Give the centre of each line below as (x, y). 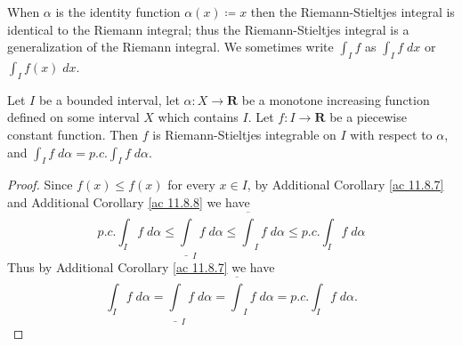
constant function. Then (73, 134)
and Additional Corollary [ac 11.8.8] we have (129, 201)
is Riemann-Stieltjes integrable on (244, 134)
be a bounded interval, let (109, 99)
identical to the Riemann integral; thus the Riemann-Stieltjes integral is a (208, 29)
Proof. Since (40, 185)
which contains (198, 117)
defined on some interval (73, 117)
